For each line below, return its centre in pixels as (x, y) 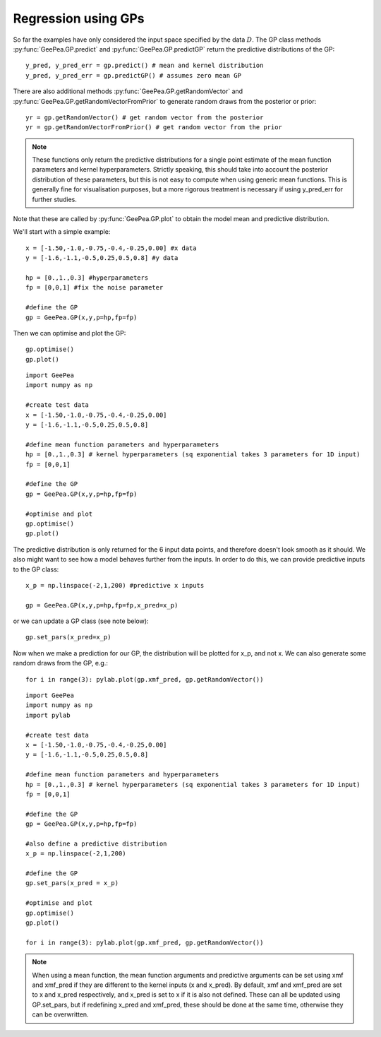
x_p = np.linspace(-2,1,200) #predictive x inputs (115, 585)
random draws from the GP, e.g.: (61, 663)
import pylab (48, 715)
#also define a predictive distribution (96, 843)
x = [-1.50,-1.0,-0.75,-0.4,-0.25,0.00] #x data (111, 248)
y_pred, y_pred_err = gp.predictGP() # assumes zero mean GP (133, 75)
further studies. (54, 199)
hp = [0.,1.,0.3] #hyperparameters (87, 278)
